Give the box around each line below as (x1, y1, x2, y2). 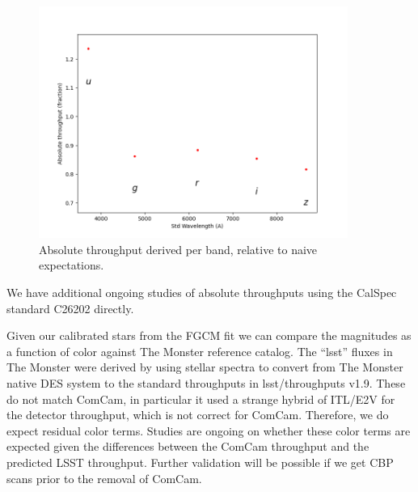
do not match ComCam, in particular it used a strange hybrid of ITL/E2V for (6, 390, 395, 407)
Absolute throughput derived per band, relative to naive (39, 240, 318, 257)
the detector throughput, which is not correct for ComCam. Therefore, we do (6, 406, 389, 423)
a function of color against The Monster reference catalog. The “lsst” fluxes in (6, 342, 393, 359)
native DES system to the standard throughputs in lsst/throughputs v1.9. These (6, 374, 406, 391)
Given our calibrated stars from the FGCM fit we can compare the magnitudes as (6, 327, 412, 344)
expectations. (39, 257, 104, 274)
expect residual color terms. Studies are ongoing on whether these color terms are (6, 422, 411, 439)
